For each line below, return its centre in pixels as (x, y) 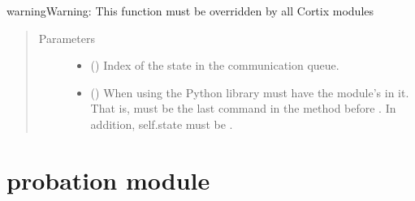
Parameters (67, 38)
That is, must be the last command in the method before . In (243, 108)
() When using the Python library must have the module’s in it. (250, 92)
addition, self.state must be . (162, 124)
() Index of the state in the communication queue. (215, 65)
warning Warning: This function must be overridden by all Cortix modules (190, 11)
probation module (108, 180)
